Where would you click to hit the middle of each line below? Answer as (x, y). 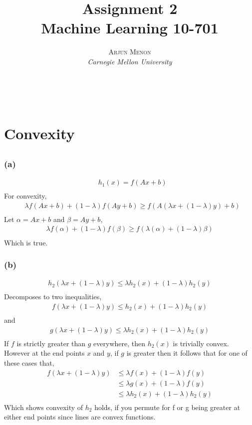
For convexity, (25, 196)
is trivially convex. (201, 343)
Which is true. (26, 242)
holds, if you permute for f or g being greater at (167, 407)
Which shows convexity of (44, 407)
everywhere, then (120, 343)
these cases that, (29, 362)
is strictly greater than (51, 343)
